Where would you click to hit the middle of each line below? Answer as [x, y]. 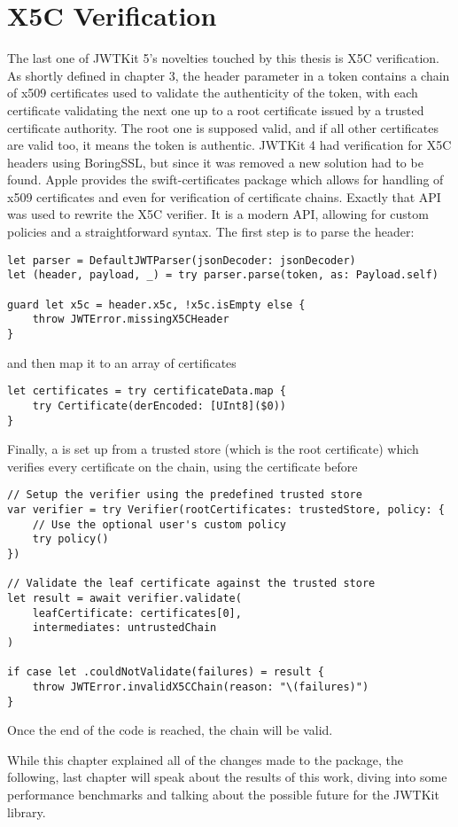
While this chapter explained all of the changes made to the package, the [206, 759]
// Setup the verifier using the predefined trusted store [185, 495]
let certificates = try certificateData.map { [147, 391]
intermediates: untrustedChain [124, 628]
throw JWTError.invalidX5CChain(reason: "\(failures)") [201, 687]
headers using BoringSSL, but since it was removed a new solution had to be [215, 162]
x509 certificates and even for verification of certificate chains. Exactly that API [224, 196]
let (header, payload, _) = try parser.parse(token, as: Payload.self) [223, 275]
